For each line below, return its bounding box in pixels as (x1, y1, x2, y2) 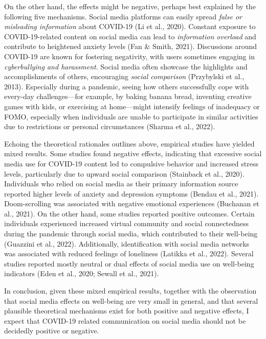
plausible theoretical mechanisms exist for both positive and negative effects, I (4, 305, 249, 316)
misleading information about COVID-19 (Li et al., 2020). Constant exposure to (4, 21, 256, 32)
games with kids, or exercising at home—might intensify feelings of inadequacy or (4, 101, 260, 111)
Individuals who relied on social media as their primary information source (4, 178, 238, 189)
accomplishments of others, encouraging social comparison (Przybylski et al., (4, 71, 245, 82)
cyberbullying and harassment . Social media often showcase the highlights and (4, 61, 248, 71)
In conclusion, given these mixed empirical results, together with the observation (4, 285, 257, 296)
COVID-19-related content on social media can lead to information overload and (4, 31, 256, 41)
